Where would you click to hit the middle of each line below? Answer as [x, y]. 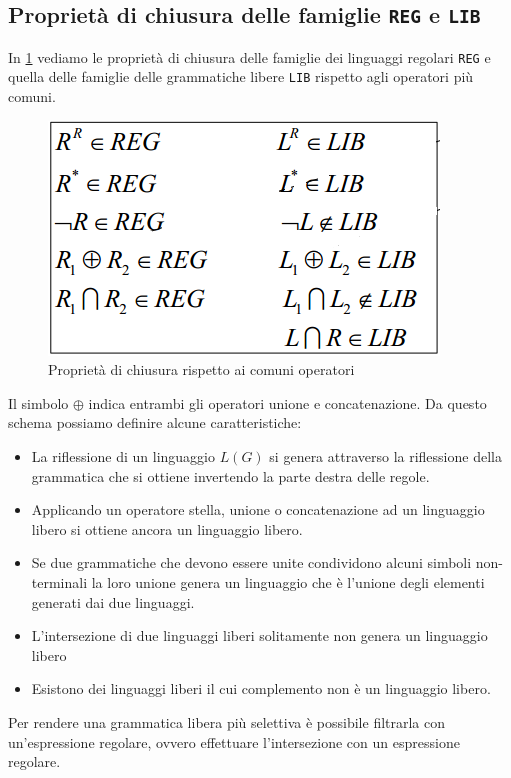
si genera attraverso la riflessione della [385, 456]
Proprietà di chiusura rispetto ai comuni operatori [201, 369]
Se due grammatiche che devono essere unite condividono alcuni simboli [251, 562]
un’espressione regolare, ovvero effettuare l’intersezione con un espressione [234, 741]
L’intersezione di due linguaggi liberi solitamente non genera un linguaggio [259, 635]
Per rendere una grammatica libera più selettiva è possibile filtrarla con [227, 722]
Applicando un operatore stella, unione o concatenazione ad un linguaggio [258, 509]
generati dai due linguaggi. [113, 601]
